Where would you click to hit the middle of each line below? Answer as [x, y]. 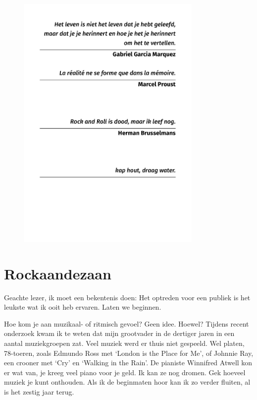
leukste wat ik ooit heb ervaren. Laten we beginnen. [83, 307]
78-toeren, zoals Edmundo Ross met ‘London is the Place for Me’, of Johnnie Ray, [129, 353]
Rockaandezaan [58, 273]
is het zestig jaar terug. [39, 391]
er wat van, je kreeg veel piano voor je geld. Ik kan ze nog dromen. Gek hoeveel [125, 372]
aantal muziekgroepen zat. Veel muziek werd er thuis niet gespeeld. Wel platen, [124, 343]
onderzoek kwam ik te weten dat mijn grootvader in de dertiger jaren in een [119, 333]
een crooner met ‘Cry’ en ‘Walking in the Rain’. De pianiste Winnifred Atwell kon [128, 363]
